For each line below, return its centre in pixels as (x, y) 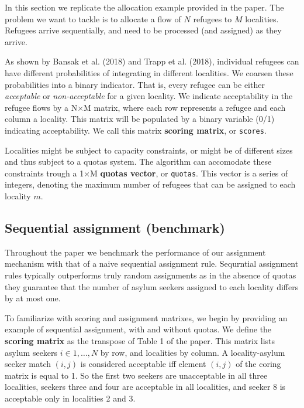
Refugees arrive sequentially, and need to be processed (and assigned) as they (143, 30)
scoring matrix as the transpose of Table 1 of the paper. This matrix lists (140, 340)
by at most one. (33, 298)
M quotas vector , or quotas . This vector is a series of (189, 173)
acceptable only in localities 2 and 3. (70, 398)
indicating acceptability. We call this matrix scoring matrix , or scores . (136, 130)
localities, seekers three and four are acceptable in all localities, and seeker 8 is (145, 387)
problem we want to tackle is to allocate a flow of (93, 18)
